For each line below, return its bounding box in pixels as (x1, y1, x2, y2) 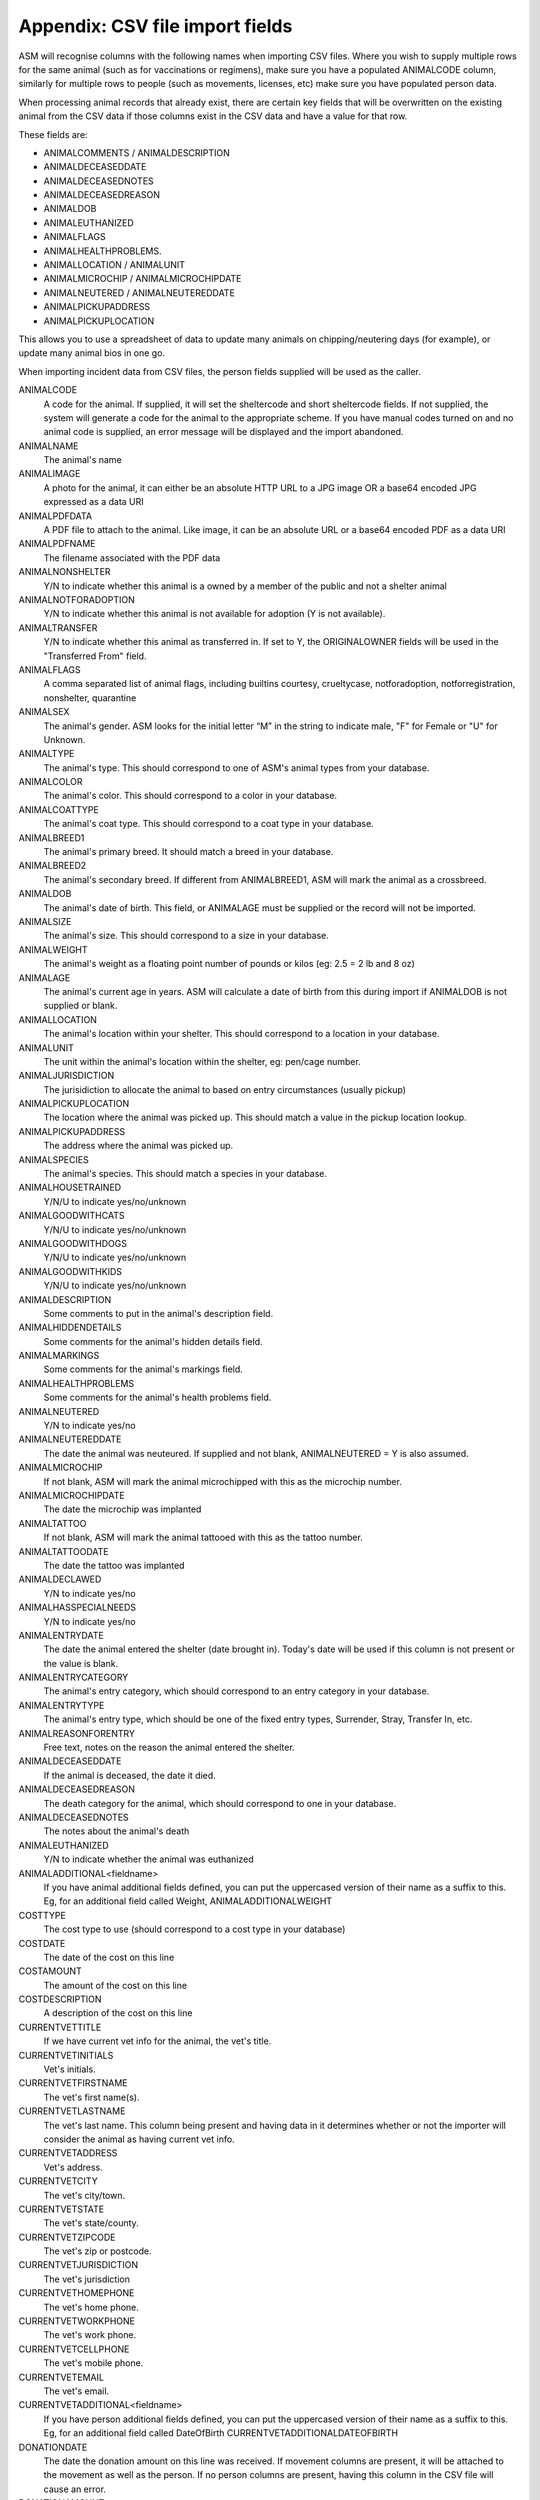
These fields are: (18, 128, 89, 140)
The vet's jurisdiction (43, 2273, 130, 2285)
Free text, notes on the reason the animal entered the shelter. (43, 1741, 295, 1754)
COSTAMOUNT (18, 1965, 82, 1977)
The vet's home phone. (43, 2301, 140, 2313)
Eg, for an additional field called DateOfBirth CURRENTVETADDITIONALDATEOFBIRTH (43, 2427, 399, 2439)
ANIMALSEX (18, 706, 70, 718)
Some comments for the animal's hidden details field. (43, 1335, 264, 1347)
